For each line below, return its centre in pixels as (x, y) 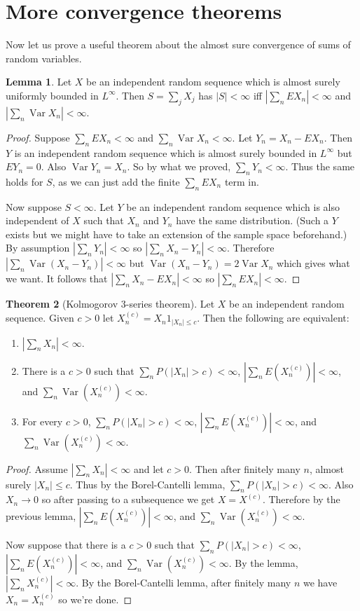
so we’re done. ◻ (95, 599)
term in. (242, 181)
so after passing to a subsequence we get (128, 499)
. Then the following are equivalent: (273, 318)
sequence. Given (40, 318)
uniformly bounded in (52, 95)
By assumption (38, 248)
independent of (37, 220)
